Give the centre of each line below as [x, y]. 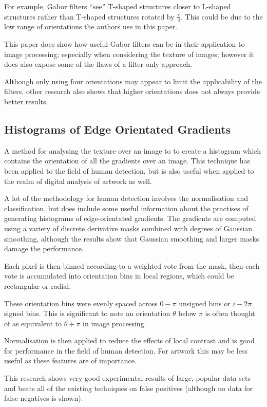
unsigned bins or [205, 303]
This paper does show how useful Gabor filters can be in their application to [125, 44]
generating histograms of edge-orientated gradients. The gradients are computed [130, 218]
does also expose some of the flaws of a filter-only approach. [98, 64]
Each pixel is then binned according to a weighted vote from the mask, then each [132, 265]
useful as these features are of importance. [70, 360]
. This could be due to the [222, 16]
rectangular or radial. [38, 285]
